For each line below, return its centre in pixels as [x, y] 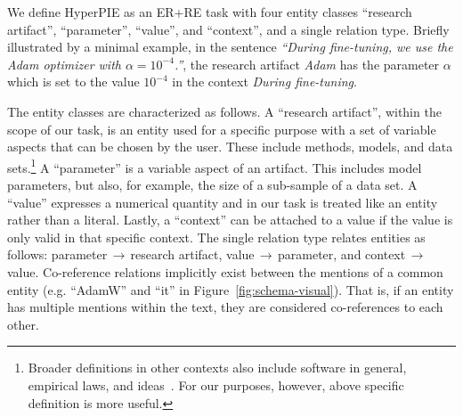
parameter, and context [341, 254]
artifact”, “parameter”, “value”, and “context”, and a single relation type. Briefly [228, 29]
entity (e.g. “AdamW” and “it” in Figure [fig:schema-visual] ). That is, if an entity [231, 289]
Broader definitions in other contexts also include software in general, [217, 368]
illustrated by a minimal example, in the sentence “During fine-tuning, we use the [230, 47]
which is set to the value [73, 82]
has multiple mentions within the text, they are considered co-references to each [225, 307]
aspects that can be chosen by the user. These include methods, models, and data [230, 147]
